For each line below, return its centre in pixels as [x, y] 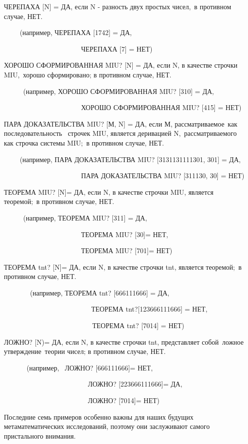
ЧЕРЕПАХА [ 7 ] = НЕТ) [117, 48]
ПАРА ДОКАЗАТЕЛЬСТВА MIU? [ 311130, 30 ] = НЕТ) [163, 176]
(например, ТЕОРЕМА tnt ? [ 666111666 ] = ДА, [100, 292]
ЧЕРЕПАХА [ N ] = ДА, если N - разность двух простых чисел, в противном [118, 6]
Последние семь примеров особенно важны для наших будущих [99, 416]
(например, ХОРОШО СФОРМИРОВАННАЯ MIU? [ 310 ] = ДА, [118, 91]
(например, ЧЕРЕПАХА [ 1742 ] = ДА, [76, 32]
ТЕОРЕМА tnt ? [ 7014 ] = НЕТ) [138, 325]
